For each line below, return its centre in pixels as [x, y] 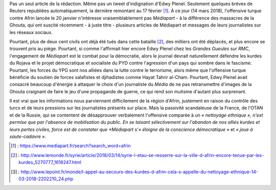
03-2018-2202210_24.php [46, 179]
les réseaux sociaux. [31, 32]
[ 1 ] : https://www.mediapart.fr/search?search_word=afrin [71, 146]
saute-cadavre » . [28, 137]
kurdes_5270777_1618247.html [50, 162]
